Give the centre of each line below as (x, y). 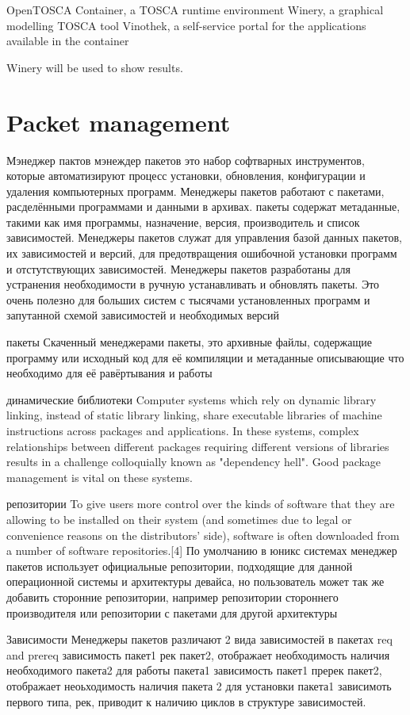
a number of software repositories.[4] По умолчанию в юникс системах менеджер (202, 551)
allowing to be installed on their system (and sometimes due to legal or (179, 519)
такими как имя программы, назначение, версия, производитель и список (183, 222)
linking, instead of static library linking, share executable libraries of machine (194, 415)
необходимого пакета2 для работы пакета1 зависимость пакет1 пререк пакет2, (194, 670)
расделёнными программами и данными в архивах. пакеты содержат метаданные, (203, 206)
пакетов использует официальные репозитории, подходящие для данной (180, 566)
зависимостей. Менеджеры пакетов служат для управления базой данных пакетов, (204, 237)
